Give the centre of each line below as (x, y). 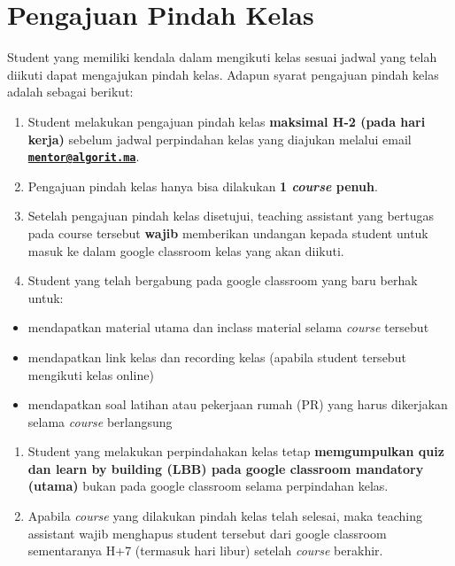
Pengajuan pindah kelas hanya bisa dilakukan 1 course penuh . (203, 186)
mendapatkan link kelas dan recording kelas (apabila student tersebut (217, 357)
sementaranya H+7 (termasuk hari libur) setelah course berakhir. (205, 550)
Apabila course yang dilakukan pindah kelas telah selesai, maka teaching (225, 516)
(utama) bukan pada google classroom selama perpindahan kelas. (208, 486)
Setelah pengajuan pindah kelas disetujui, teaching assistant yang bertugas (231, 216)
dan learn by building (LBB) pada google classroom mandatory (226, 468)
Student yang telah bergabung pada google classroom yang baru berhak (223, 280)
